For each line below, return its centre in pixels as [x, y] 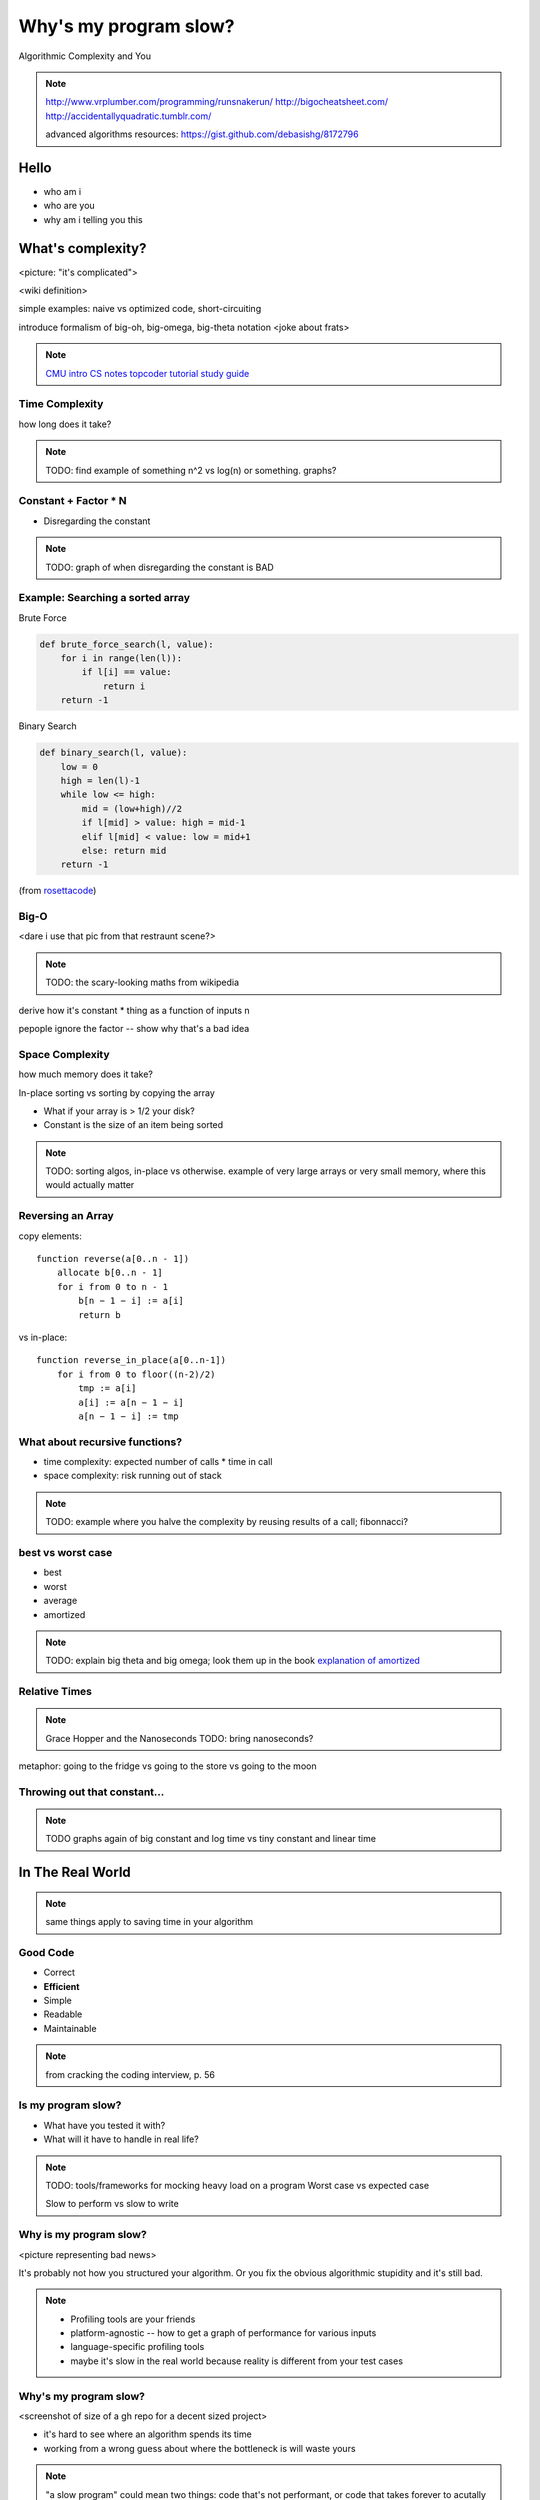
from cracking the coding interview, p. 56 [130, 2074]
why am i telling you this [93, 219]
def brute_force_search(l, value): [126, 644]
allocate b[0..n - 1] [110, 1273]
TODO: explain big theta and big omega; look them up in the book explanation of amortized [232, 1661]
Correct [59, 1972]
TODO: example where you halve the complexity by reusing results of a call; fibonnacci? [227, 1522]
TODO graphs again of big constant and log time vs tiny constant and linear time [211, 1839]
